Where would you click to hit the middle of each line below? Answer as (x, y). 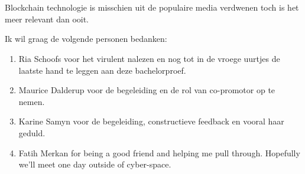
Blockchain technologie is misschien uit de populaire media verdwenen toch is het (152, 7)
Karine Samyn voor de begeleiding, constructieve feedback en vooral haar (151, 121)
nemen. (32, 101)
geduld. (32, 132)
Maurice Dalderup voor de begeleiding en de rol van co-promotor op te (147, 90)
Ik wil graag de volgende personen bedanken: (86, 39)
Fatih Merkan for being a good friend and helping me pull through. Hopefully (159, 152)
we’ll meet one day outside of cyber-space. (95, 164)
